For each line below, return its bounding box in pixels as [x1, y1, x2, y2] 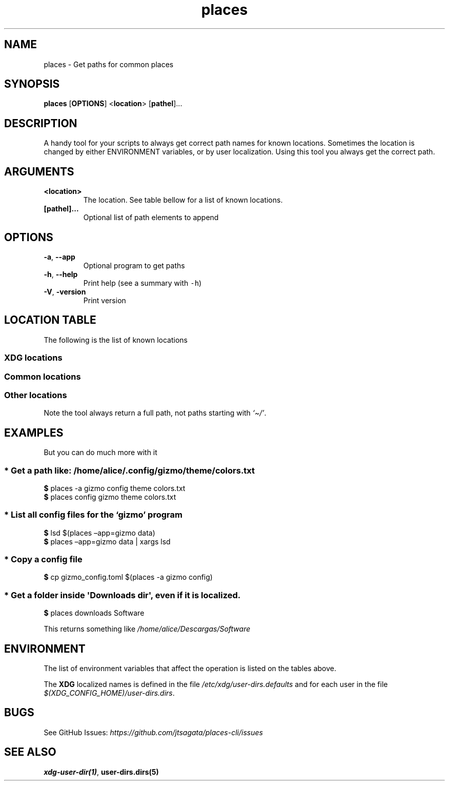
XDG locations [4, 352, 63, 363]
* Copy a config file [4, 554, 83, 565]
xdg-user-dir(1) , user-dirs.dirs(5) [44, 767, 159, 776]
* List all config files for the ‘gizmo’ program [4, 509, 182, 520]
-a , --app [44, 252, 75, 261]
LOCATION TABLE [4, 313, 96, 327]
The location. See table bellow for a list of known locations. [83, 195, 283, 205]
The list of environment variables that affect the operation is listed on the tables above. [44, 664, 337, 673]
